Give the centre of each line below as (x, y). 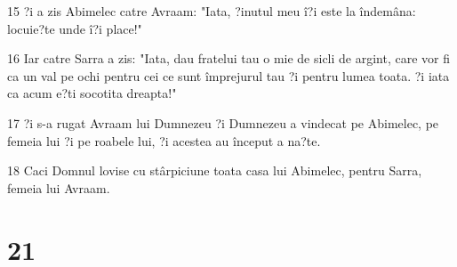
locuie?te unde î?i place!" (75, 28)
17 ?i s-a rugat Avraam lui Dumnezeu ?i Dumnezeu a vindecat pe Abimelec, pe (223, 122)
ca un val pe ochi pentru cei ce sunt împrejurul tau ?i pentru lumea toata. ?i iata (228, 75)
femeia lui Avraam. (59, 187)
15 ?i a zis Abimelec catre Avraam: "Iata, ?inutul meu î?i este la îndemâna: (212, 11)
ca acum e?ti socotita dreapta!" (92, 93)
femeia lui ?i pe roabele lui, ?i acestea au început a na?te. (164, 140)
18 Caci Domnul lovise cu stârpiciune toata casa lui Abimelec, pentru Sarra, (215, 170)
